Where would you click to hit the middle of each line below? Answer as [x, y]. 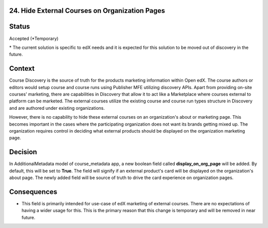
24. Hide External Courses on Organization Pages [87, 11]
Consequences [33, 192]
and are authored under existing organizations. [57, 108]
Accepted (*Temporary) [34, 38]
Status [20, 26]
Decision [23, 152]
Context [22, 68]
